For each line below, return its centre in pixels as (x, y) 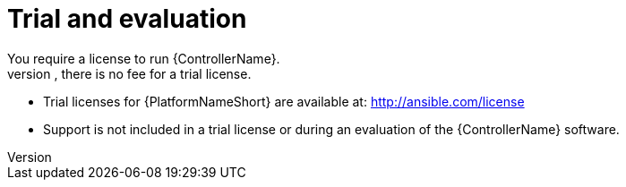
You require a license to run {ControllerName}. (144, 58)
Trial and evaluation (127, 19)
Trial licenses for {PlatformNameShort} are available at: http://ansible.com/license (284, 101)
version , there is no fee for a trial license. (129, 73)
